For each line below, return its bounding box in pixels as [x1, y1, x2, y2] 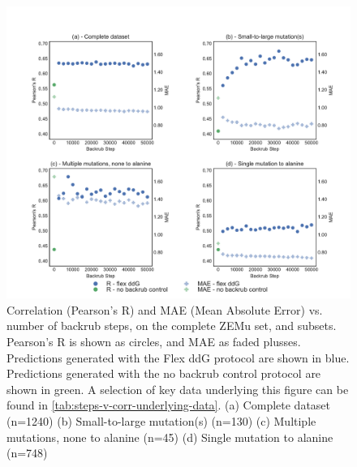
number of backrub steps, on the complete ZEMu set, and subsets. [6, 317, 337, 334]
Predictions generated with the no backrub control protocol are [6, 365, 321, 382]
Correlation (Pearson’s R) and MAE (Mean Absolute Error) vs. [6, 301, 323, 318]
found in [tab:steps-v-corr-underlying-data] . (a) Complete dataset [6, 396, 331, 413]
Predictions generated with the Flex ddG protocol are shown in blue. [6, 349, 350, 366]
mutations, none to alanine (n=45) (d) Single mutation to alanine [6, 428, 333, 445]
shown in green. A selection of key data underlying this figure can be [6, 380, 349, 397]
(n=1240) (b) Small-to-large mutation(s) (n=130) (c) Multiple [6, 412, 316, 429]
